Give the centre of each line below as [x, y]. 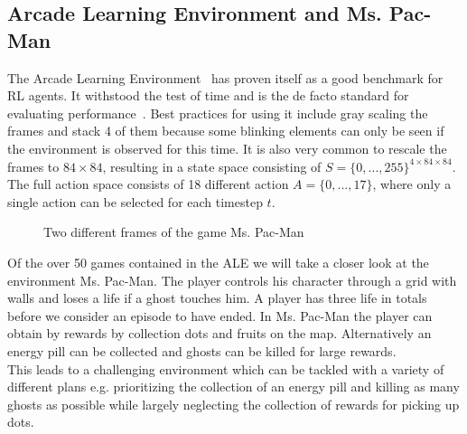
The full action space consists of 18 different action [148, 184]
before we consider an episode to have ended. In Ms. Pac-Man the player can [220, 315]
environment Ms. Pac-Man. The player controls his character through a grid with [232, 280]
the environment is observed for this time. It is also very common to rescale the [227, 148]
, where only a [412, 184]
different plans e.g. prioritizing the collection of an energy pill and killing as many [233, 387]
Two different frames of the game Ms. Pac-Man [174, 232]
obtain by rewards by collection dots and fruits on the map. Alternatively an [219, 333]
